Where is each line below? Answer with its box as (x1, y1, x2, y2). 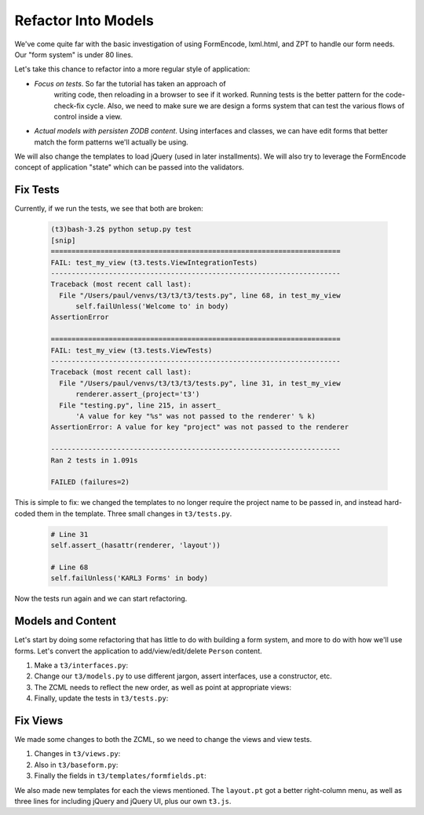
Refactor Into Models (14, 12, 155, 29)
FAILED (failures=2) (50, 477, 130, 487)
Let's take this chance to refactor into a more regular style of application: (14, 64, 250, 74)
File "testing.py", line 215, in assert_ (59, 400, 221, 410)
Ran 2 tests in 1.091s (50, 455, 138, 465)
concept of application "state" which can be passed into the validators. (14, 163, 245, 172)
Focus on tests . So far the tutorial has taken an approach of (34, 79, 227, 88)
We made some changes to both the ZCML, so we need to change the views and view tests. (14, 735, 313, 744)
